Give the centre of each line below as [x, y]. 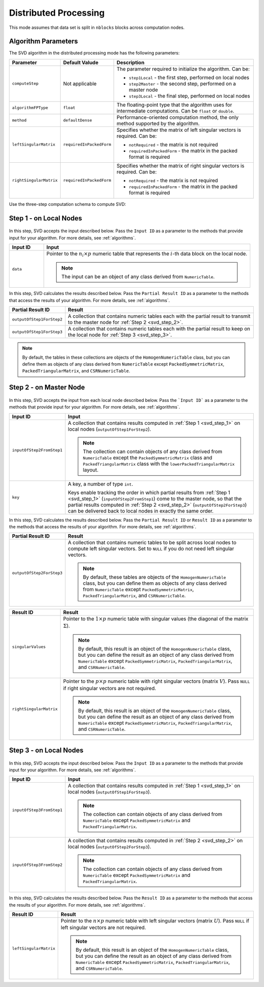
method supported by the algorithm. [158, 123]
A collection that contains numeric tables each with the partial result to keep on [159, 329]
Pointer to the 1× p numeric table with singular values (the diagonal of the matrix [156, 619]
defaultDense [77, 120]
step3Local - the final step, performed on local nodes [189, 96]
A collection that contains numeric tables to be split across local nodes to [152, 543]
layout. [91, 469]
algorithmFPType [30, 108]
